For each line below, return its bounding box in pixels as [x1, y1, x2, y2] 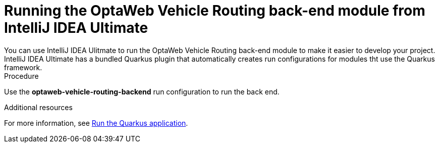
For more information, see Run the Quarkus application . [4, 118, 188, 127]
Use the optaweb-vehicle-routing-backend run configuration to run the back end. [4, 87, 280, 96]
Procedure [4, 71, 39, 80]
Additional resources [4, 103, 73, 112]
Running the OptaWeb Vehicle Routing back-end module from [4, 2, 425, 19]
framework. [4, 63, 42, 72]
